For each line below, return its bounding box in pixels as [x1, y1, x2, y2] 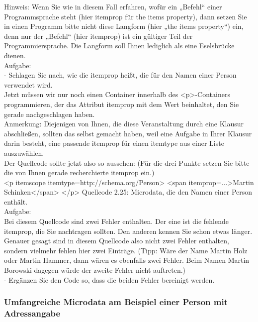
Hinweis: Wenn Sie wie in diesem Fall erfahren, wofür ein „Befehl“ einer [4, 1, 222, 11]
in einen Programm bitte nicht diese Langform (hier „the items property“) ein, [4, 21, 244, 31]
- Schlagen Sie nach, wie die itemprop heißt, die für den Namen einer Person [4, 70, 237, 80]
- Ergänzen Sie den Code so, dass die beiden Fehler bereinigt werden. [4, 274, 215, 285]
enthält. [4, 196, 28, 207]
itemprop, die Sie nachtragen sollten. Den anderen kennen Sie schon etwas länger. [4, 225, 253, 236]
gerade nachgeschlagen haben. [4, 108, 95, 119]
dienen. [4, 50, 26, 60]
